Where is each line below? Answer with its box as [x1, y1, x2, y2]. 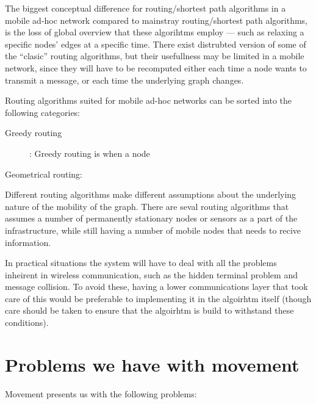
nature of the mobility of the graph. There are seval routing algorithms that [5, 200, 289, 212]
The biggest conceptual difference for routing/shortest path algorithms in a [5, 2, 286, 14]
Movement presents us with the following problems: [5, 387, 197, 400]
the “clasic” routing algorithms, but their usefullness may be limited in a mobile [5, 49, 304, 62]
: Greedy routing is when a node [29, 146, 150, 159]
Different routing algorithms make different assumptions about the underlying [5, 188, 296, 201]
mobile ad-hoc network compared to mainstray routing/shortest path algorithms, [5, 13, 308, 26]
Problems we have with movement [5, 352, 300, 377]
